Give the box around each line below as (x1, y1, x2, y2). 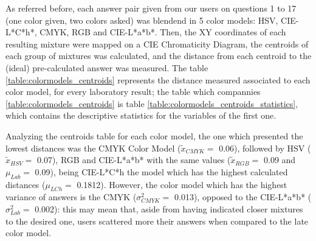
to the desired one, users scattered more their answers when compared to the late (5, 214, 309, 227)
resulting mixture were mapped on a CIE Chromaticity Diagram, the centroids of (5, 37, 309, 50)
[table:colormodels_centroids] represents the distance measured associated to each (5, 73, 311, 86)
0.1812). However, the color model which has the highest (77, 178, 287, 190)
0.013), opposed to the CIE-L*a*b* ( (174, 190, 312, 203)
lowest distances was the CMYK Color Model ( (5, 141, 181, 154)
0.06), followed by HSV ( (219, 141, 311, 154)
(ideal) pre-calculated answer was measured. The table (5, 61, 208, 74)
